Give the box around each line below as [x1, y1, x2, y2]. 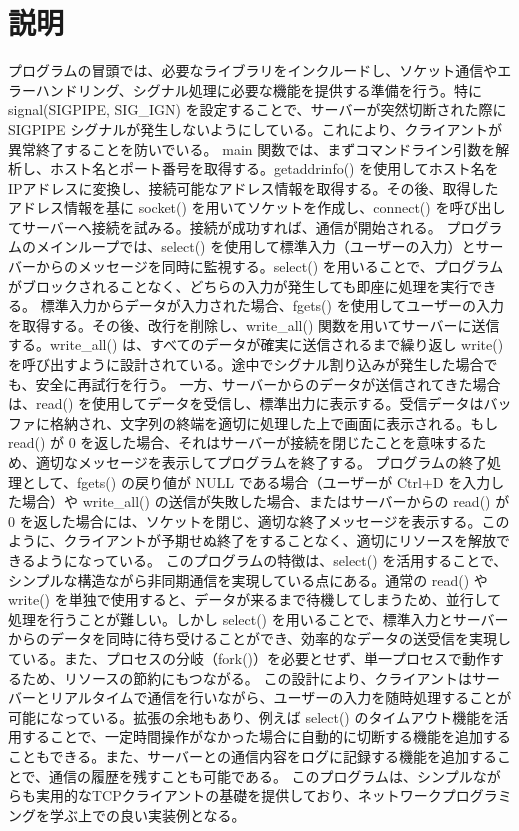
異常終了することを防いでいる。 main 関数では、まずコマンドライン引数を [8, 138, 496, 159]
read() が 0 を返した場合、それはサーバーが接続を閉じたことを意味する [8, 432, 473, 453]
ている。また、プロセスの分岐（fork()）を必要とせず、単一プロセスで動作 [8, 647, 491, 668]
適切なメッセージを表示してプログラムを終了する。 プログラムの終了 [35, 452, 488, 472]
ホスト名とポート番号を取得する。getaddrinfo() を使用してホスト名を [49, 158, 499, 179]
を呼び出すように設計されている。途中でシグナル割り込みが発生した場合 [8, 354, 484, 375]
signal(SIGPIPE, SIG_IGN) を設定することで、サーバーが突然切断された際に [8, 99, 507, 120]
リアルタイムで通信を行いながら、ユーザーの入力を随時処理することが [49, 687, 512, 708]
